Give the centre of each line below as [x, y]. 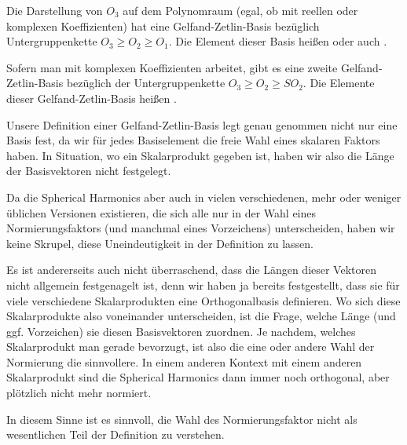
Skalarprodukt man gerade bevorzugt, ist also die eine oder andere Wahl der [191, 347]
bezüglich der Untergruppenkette [146, 83]
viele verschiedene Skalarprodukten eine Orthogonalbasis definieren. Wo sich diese [203, 300]
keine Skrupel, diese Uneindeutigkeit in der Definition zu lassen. [160, 243]
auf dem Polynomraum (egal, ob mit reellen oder [240, 10]
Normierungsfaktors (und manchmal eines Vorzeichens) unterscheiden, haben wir [201, 228]
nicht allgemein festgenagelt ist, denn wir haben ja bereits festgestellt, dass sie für [203, 285]
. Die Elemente [339, 83]
